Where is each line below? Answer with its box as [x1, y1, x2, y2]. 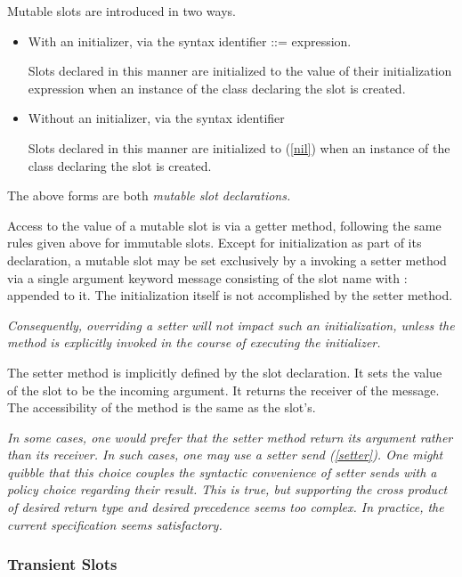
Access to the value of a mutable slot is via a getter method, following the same [7, 215, 442, 234]
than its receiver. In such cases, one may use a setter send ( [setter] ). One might [7, 445, 443, 464]
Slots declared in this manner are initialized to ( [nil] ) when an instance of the [28, 138, 450, 157]
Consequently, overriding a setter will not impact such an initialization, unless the [7, 315, 455, 334]
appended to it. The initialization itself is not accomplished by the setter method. [7, 286, 453, 305]
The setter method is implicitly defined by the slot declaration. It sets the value [7, 362, 442, 381]
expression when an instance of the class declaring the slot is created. [28, 78, 406, 97]
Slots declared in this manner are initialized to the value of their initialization [28, 61, 452, 80]
